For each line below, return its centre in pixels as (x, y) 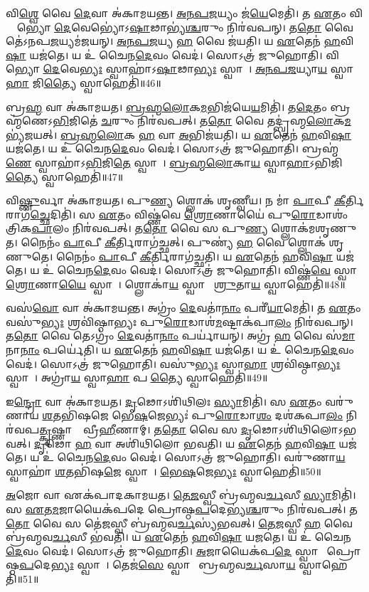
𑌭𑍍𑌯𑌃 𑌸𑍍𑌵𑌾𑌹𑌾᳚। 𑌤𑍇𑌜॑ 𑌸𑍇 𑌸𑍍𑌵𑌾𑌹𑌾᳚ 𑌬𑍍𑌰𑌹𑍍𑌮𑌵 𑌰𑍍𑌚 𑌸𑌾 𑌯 (173, 565)
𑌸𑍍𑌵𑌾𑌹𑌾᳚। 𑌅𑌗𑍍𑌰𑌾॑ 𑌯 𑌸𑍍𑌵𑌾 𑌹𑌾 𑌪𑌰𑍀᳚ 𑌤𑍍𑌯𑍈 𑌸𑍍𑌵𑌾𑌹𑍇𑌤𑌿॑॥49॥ (137, 377)
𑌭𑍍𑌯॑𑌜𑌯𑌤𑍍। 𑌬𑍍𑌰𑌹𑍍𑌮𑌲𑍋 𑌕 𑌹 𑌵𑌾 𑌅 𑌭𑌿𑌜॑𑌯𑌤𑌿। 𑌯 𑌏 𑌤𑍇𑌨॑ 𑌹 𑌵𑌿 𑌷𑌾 (179, 134)
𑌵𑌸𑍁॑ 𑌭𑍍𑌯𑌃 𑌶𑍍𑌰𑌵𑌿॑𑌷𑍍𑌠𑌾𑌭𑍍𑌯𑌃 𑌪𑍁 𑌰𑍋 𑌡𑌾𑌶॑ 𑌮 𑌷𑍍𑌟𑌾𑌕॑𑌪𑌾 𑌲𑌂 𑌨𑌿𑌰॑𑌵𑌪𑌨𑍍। (180, 321)
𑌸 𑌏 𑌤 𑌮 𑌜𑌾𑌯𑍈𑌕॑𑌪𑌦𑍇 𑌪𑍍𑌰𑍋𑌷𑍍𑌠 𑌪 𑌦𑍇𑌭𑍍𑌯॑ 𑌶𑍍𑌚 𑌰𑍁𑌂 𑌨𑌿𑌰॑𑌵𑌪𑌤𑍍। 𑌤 (182, 509)
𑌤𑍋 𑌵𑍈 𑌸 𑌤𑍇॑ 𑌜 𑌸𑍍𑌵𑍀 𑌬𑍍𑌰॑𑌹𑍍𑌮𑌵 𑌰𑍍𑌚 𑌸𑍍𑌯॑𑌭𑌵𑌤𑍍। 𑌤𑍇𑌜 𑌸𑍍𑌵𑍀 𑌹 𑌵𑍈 (179, 523)
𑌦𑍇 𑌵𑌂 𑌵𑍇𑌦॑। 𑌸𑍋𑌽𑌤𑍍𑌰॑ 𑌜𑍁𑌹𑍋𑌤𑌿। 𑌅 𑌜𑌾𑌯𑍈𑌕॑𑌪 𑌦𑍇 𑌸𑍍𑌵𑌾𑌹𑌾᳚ (165, 550)
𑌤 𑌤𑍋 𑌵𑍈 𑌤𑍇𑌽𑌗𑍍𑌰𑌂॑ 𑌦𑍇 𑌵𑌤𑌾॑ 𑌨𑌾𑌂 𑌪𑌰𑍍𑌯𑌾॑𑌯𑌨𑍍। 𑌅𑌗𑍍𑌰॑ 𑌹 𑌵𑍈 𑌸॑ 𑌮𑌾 (181, 335)
